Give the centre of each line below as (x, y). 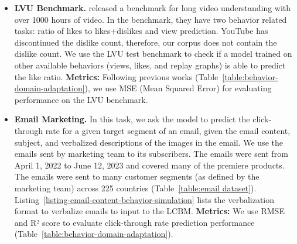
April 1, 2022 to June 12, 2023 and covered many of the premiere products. (149, 165)
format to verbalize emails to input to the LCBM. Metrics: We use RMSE (149, 211)
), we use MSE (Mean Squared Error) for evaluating (178, 88)
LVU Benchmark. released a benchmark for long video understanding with (153, 8)
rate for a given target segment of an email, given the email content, (168, 130)
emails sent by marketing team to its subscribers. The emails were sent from (151, 154)
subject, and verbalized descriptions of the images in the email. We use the (148, 142)
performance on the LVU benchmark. (81, 99)
